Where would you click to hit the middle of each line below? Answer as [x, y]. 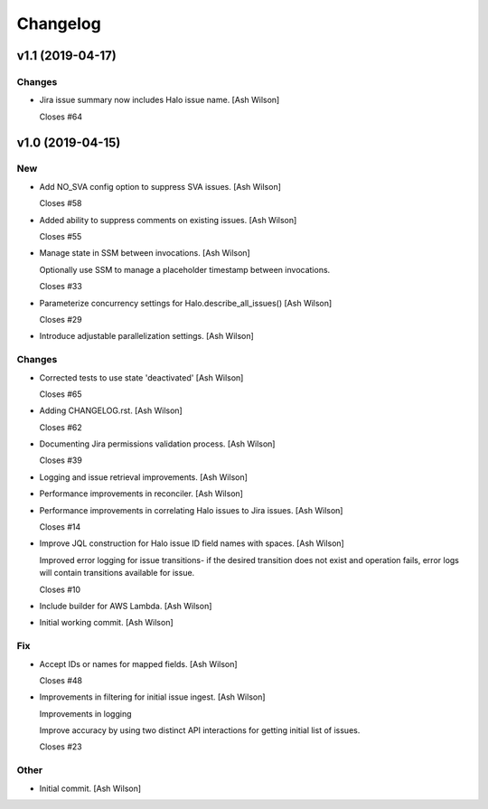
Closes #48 [61, 680]
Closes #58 [61, 203]
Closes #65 [61, 394]
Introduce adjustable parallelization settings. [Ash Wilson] [147, 336]
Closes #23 [61, 747]
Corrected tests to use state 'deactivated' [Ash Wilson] [141, 377]
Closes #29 [61, 319]
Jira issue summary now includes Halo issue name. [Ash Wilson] [160, 100]
